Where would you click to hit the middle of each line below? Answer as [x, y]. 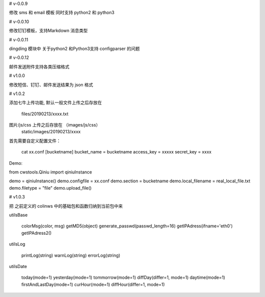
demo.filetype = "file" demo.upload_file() [50, 188]
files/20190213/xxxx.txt [45, 114]
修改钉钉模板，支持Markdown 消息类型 [48, 31]
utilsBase [18, 215]
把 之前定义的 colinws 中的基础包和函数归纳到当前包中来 [66, 206]
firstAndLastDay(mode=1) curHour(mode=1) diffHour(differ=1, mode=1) [93, 284]
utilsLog [17, 244]
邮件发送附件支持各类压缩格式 [39, 67]
